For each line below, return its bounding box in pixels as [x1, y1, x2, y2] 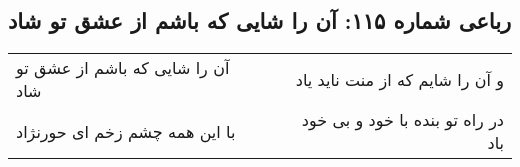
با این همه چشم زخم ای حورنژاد [16, 119, 236, 143]
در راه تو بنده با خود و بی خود [301, 108, 504, 132]
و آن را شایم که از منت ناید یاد [295, 67, 504, 91]
